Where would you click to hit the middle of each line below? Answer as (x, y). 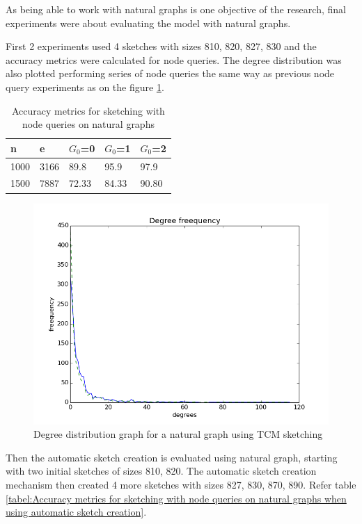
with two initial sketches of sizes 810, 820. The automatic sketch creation (161, 471)
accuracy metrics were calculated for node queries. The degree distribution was (174, 59)
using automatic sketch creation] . (76, 512)
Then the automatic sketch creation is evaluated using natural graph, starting (172, 457)
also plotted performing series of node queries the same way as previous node (170, 73)
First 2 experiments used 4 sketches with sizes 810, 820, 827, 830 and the (161, 46)
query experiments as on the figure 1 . (85, 87)
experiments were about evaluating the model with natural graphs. (148, 23)
